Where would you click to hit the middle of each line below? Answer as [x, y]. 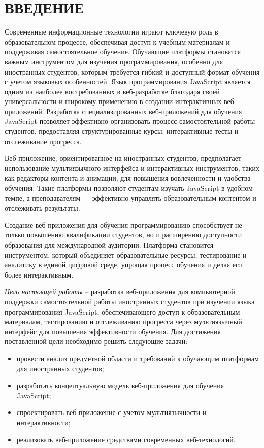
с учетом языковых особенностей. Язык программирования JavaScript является [128, 81]
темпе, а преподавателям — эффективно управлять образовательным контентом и [130, 198]
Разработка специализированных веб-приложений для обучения [144, 111]
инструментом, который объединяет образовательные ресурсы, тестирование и [126, 254]
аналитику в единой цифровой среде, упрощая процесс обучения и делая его [123, 265]
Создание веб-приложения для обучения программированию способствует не [123, 225]
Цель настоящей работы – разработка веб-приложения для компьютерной [120, 291]
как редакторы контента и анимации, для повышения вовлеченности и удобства [128, 178]
